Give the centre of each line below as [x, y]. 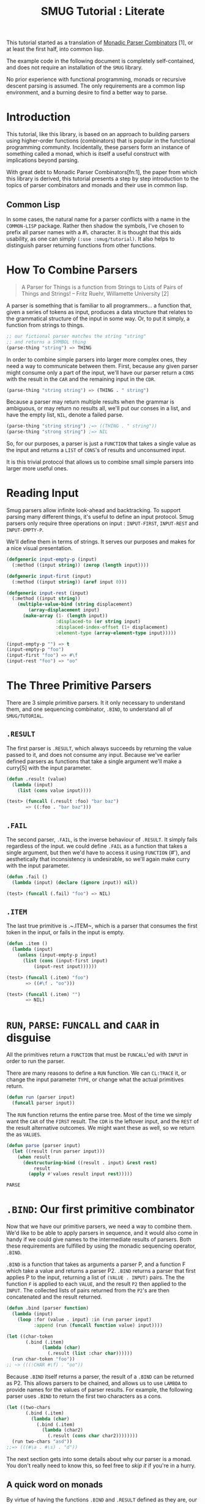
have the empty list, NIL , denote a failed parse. [65, 415]
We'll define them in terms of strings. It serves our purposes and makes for [101, 542]
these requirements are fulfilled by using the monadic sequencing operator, [101, 1246]
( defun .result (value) [37, 779]
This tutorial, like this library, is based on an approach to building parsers [98, 134]
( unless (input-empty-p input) [57, 955]
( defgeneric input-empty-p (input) [52, 559]
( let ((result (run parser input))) [58, 1151]
